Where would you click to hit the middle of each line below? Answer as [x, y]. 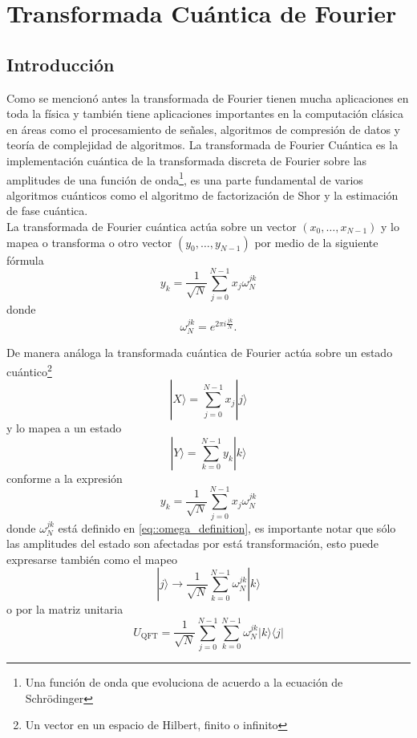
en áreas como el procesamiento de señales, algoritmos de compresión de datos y [203, 129]
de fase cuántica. [47, 211]
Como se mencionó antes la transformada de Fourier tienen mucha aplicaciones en [208, 97]
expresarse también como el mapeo [92, 559]
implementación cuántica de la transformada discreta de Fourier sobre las [187, 160]
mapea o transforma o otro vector [89, 242]
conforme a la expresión [65, 478]
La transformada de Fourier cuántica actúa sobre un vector [152, 226]
